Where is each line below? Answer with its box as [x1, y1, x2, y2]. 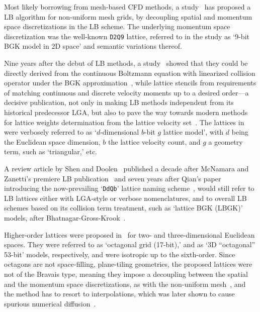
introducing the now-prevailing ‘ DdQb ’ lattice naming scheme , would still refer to [4, 183, 254, 193]
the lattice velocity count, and [108, 136, 201, 147]
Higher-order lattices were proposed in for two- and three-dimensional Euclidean [4, 229, 255, 240]
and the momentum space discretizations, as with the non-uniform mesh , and [4, 278, 246, 289]
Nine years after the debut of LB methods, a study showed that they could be [4, 58, 248, 68]
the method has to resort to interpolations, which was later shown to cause [4, 288, 235, 299]
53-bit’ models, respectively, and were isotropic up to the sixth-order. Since [4, 249, 235, 259]
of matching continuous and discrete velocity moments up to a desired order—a [4, 87, 249, 97]
